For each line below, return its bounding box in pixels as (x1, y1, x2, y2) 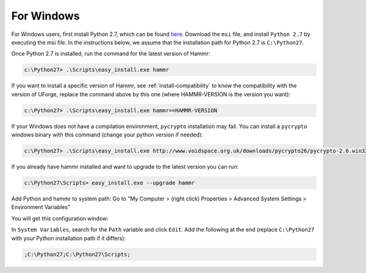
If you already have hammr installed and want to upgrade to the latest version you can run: (11, 163, 239, 171)
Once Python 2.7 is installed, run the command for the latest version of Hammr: (11, 50, 210, 57)
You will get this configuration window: (11, 214, 109, 222)
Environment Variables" (11, 204, 71, 211)
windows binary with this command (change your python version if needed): (11, 131, 204, 138)
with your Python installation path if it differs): (11, 235, 126, 242)
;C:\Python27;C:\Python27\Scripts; (24, 250, 131, 258)
